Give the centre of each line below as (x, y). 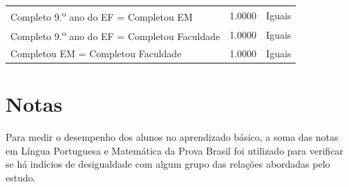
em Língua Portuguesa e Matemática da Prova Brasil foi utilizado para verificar (174, 150)
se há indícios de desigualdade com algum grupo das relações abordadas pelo (168, 164)
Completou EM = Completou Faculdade (96, 53)
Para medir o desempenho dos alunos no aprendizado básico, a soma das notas (172, 136)
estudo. (21, 177)
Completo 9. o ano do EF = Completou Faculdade (115, 35)
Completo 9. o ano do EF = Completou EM (102, 15)
